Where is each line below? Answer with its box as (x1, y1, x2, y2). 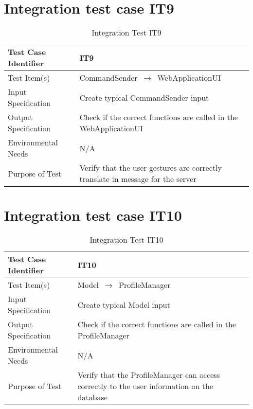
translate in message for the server (79, 173, 197, 185)
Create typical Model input (77, 299, 170, 310)
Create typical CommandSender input (79, 91, 209, 103)
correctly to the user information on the (77, 380, 213, 392)
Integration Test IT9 (91, 27, 162, 38)
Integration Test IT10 (90, 234, 163, 246)
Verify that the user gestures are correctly (79, 162, 222, 174)
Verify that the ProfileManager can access (77, 369, 220, 381)
